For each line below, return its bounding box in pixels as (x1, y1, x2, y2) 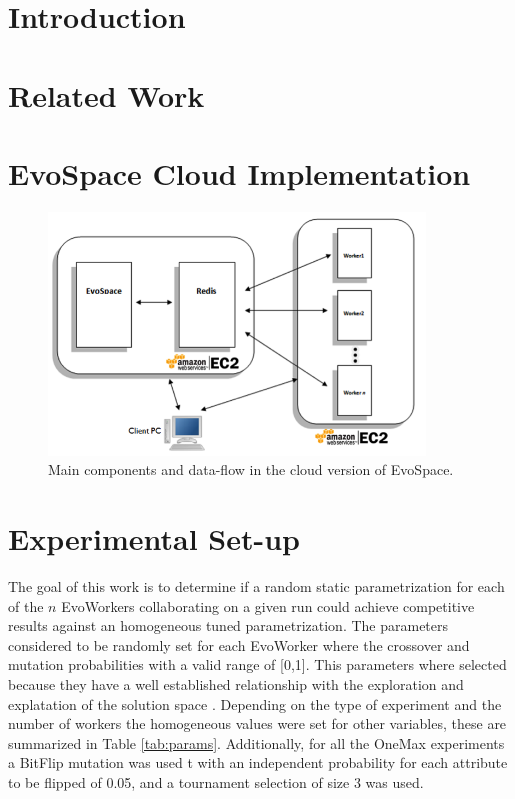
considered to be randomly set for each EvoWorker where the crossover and (8, 634, 470, 655)
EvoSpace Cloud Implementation (8, 152, 471, 193)
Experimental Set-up (8, 518, 300, 559)
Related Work (8, 74, 205, 115)
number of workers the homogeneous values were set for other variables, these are (8, 713, 507, 734)
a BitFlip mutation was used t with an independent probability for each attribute (8, 752, 508, 773)
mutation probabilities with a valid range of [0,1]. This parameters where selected (8, 654, 507, 675)
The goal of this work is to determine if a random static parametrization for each (8, 576, 505, 597)
